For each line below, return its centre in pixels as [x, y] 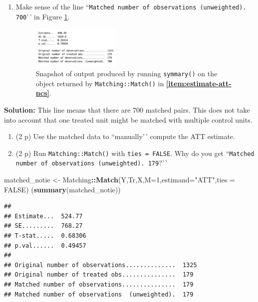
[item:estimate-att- [199, 83]
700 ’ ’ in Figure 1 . [43, 16]
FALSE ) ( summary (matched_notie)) [62, 189]
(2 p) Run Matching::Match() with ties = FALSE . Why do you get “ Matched [135, 153]
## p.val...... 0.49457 [45, 245]
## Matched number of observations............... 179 [99, 285]
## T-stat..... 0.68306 [45, 236]
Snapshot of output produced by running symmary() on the [127, 74]
